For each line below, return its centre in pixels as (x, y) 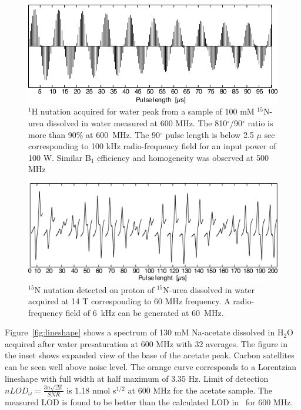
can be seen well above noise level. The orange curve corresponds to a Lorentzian (151, 367)
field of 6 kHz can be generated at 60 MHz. (145, 312)
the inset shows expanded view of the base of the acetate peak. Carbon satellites (150, 355)
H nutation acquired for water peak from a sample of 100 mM (143, 111)
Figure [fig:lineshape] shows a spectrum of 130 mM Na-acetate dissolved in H (144, 332)
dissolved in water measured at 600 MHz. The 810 (137, 123)
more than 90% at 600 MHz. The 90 (94, 134)
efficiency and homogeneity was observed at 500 (183, 157)
